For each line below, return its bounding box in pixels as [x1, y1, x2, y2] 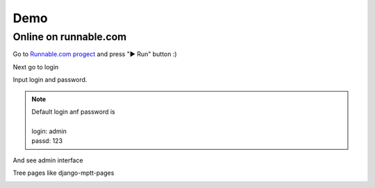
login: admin [31, 127, 67, 135]
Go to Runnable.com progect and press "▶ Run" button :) [12, 50, 177, 58]
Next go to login [12, 62, 59, 71]
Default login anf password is [31, 108, 115, 116]
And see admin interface [12, 156, 83, 164]
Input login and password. [12, 76, 87, 84]
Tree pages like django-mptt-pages [12, 169, 115, 177]
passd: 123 [31, 137, 62, 145]
